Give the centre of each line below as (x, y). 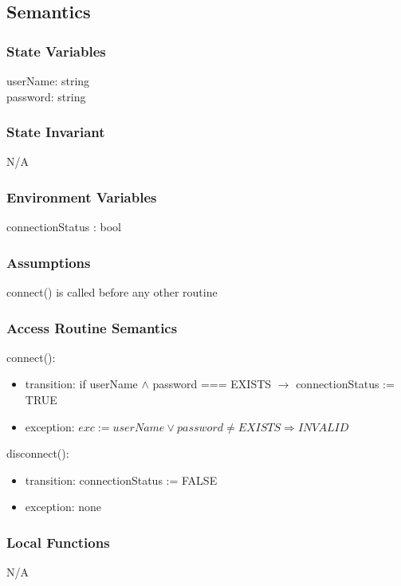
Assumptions (49, 262)
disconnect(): (38, 453)
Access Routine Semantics (92, 327)
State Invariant (56, 132)
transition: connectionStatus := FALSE (121, 480)
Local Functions (58, 542)
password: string (46, 96)
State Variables (56, 51)
